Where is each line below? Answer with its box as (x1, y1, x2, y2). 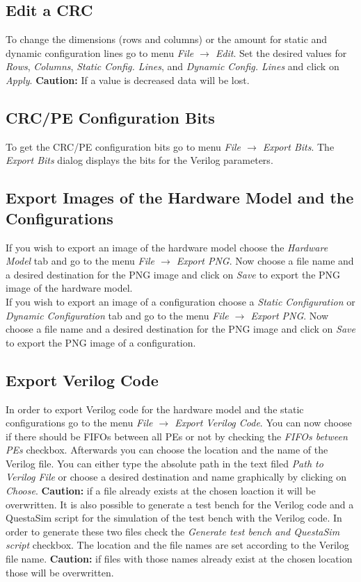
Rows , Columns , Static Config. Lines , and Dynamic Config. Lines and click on (6, 59, 339, 74)
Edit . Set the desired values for (215, 45, 347, 60)
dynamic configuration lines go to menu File (6, 45, 194, 60)
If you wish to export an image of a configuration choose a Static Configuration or (6, 294, 355, 308)
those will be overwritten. (6, 565, 114, 579)
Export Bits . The (262, 139, 335, 153)
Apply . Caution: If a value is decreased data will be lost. (6, 72, 250, 87)
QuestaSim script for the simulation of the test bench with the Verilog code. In (6, 510, 342, 525)
